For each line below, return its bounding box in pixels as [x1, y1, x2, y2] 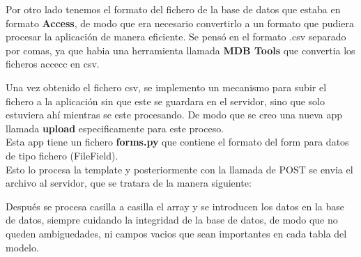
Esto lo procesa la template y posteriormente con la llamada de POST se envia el [6, 162, 353, 176]
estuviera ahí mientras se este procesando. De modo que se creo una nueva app [6, 107, 342, 122]
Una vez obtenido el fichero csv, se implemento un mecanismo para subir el [6, 79, 327, 94]
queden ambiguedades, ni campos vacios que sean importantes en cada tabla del [6, 226, 347, 240]
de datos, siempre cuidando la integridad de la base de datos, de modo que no [6, 212, 338, 227]
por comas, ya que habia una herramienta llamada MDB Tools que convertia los [6, 42, 355, 57]
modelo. [6, 240, 39, 254]
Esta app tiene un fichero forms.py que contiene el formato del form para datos [6, 134, 349, 149]
